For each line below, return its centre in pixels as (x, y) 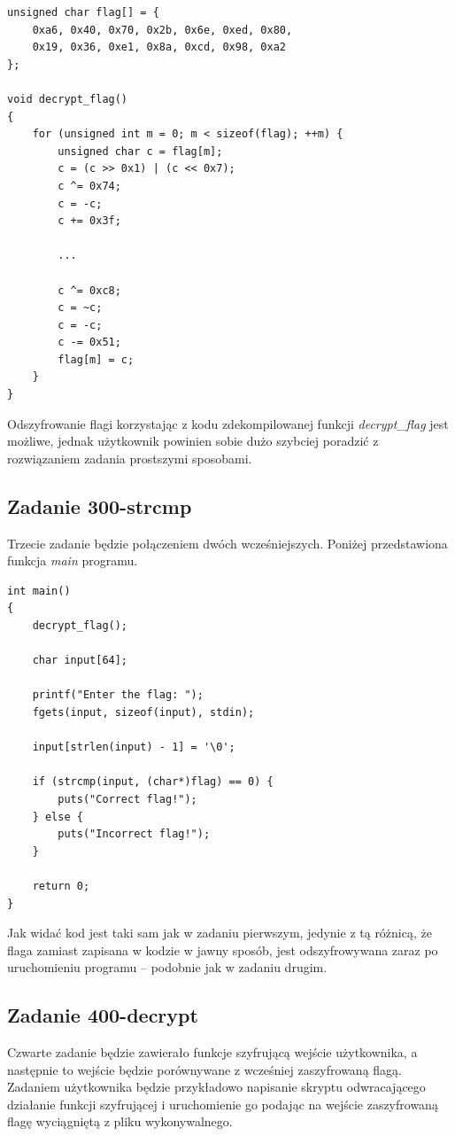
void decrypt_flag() (68, 99)
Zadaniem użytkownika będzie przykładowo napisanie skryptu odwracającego (216, 1087)
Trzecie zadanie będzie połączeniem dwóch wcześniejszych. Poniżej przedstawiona (227, 543)
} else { (58, 817)
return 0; (61, 886)
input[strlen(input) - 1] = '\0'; (134, 747)
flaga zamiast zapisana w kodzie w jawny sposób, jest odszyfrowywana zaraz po (223, 949)
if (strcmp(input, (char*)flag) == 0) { (153, 782)
